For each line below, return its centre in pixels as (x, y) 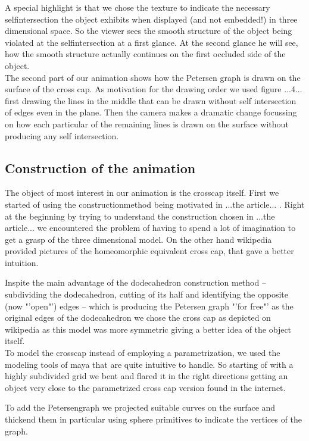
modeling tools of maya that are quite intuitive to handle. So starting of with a (149, 364)
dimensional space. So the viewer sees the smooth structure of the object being (149, 31)
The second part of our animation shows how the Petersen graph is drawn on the (153, 77)
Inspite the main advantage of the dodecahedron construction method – (135, 282)
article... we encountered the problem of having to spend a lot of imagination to (150, 228)
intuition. (22, 262)
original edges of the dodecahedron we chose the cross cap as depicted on (138, 318)
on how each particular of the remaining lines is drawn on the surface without (147, 123)
